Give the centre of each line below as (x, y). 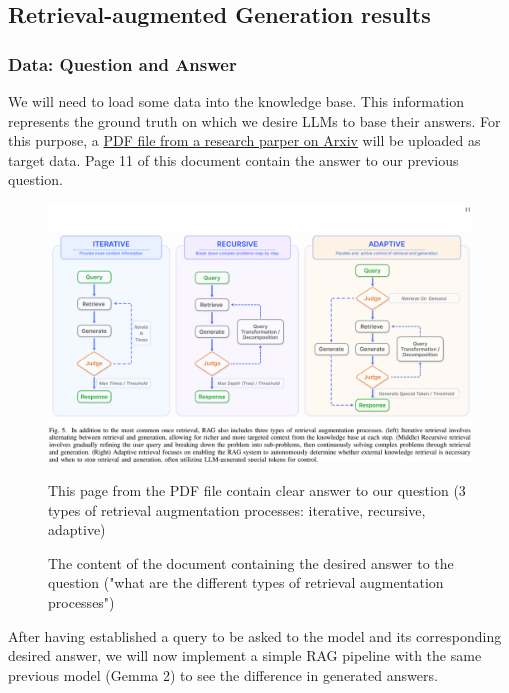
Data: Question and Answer (122, 63)
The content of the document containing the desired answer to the (251, 562)
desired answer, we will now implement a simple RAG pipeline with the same (245, 655)
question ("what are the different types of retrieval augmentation (246, 582)
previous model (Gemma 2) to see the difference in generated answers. (223, 674)
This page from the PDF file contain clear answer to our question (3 (257, 489)
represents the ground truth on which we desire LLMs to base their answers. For (254, 120)
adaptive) (77, 529)
